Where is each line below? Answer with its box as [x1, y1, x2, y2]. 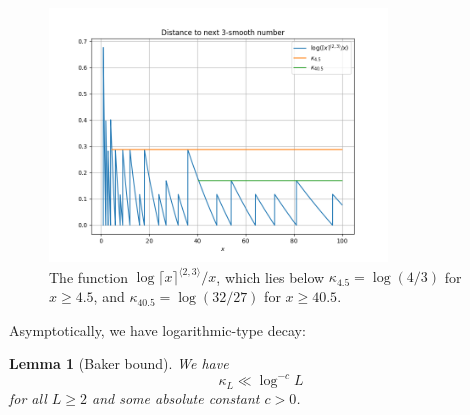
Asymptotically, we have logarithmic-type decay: [9, 319, 306, 340]
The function [49, 266, 128, 287]
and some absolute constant [92, 387, 260, 408]
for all [9, 387, 47, 408]
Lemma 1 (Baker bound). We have [9, 353, 229, 374]
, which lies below [216, 266, 325, 287]
